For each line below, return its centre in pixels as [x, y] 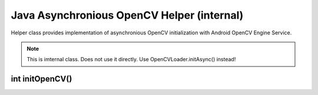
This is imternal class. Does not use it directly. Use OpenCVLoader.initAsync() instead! [131, 59]
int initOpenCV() [42, 79]
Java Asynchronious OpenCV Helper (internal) [127, 15]
